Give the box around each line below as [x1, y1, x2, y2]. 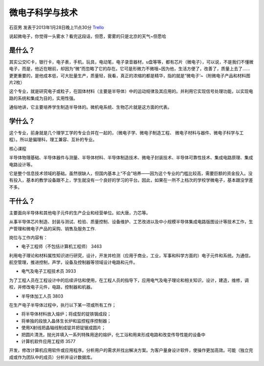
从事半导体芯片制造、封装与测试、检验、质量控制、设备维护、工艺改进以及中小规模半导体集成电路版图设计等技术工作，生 [9, 219, 253, 225]
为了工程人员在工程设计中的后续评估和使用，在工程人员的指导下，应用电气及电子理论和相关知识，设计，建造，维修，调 [9, 277, 249, 283]
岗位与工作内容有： [9, 235, 48, 240]
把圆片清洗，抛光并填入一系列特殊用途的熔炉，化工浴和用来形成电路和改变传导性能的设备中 [21, 331, 205, 337]
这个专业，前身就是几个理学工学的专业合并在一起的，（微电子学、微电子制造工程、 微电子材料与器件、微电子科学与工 [9, 130, 244, 136]
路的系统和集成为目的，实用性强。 [9, 95, 78, 101]
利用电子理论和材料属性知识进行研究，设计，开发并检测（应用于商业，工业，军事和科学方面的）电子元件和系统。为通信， [9, 252, 253, 258]
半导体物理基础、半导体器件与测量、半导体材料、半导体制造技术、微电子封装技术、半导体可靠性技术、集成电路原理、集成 [9, 154, 253, 161]
